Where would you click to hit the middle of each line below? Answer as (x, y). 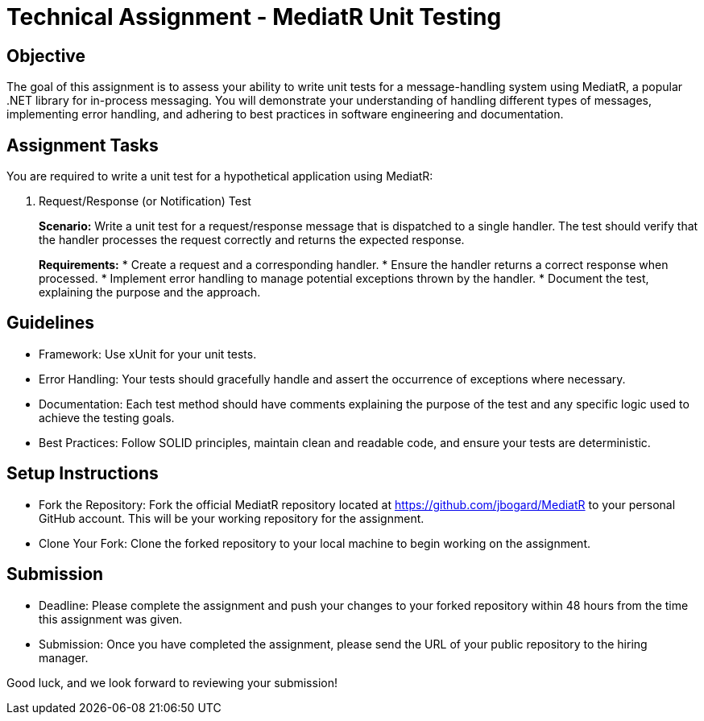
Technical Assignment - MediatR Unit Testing (254, 17)
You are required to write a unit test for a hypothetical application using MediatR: (220, 176)
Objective (46, 56)
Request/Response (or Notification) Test (145, 201)
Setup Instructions (83, 474)
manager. (64, 657)
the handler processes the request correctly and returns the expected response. (252, 240)
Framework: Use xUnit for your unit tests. (148, 354)
